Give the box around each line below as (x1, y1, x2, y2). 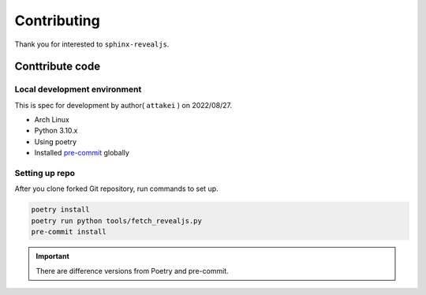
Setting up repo (14, 168, 75, 179)
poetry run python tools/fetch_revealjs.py (31, 216, 203, 225)
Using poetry (34, 136, 77, 146)
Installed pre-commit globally (34, 148, 130, 158)
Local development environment (14, 84, 142, 95)
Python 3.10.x (34, 126, 78, 136)
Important (35, 252, 70, 261)
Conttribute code (14, 60, 101, 73)
